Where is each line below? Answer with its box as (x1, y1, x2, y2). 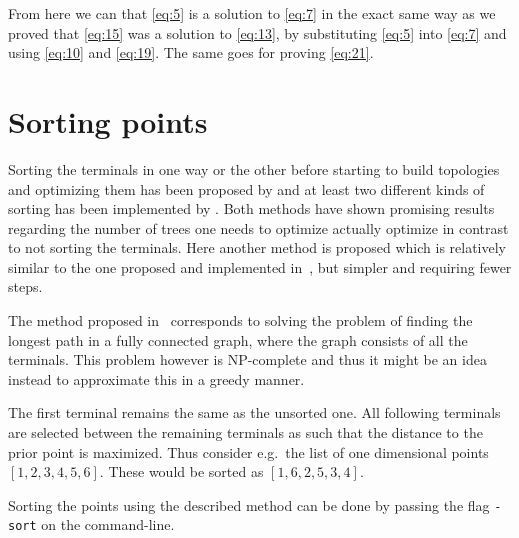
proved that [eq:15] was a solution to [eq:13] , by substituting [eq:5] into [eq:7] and (8, 22, 507, 43)
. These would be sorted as (99, 461, 264, 482)
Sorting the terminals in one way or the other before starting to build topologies (8, 158, 500, 179)
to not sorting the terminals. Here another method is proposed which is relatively (8, 237, 507, 258)
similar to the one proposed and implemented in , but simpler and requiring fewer (8, 256, 512, 277)
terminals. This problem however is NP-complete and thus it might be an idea (8, 349, 487, 370)
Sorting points (8, 100, 208, 141)
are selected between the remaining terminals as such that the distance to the (8, 422, 483, 443)
